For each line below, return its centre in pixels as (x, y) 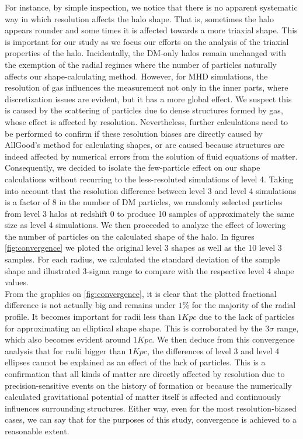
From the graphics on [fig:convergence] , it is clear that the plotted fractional (141, 293)
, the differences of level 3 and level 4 (213, 350)
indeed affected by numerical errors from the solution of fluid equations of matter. (151, 156)
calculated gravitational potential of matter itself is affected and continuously (143, 397)
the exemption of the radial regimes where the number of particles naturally (141, 64)
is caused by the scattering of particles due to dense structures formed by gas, (144, 110)
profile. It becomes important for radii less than (90, 317)
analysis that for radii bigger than (65, 350)
